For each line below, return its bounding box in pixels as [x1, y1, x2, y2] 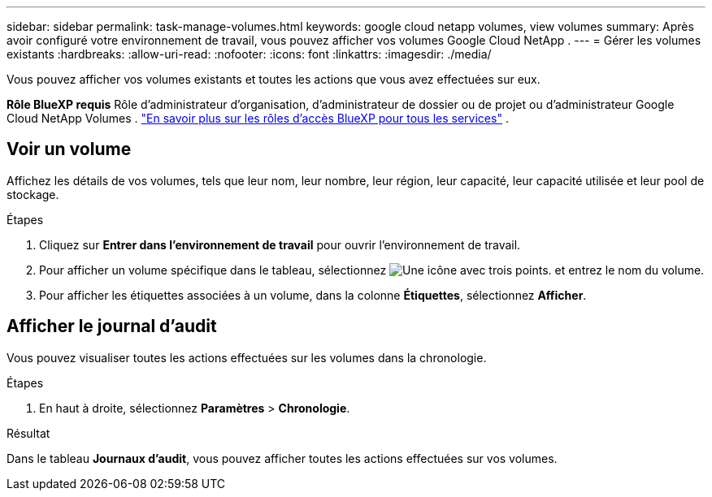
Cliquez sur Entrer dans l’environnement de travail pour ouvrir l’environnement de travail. [39, 237, 521, 252]
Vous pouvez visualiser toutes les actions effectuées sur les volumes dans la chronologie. [7, 350, 487, 365]
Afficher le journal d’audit [7, 316, 217, 337]
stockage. [7, 187, 59, 201]
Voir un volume [7, 139, 132, 160]
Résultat [7, 426, 50, 440]
